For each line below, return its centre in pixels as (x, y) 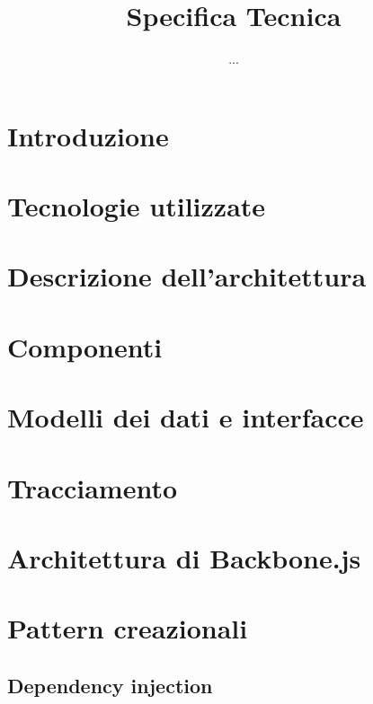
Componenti (85, 346)
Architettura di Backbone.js (184, 557)
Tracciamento (93, 487)
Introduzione (88, 135)
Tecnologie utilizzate (137, 206)
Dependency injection (110, 685)
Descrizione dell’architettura (187, 276)
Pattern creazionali (128, 628)
